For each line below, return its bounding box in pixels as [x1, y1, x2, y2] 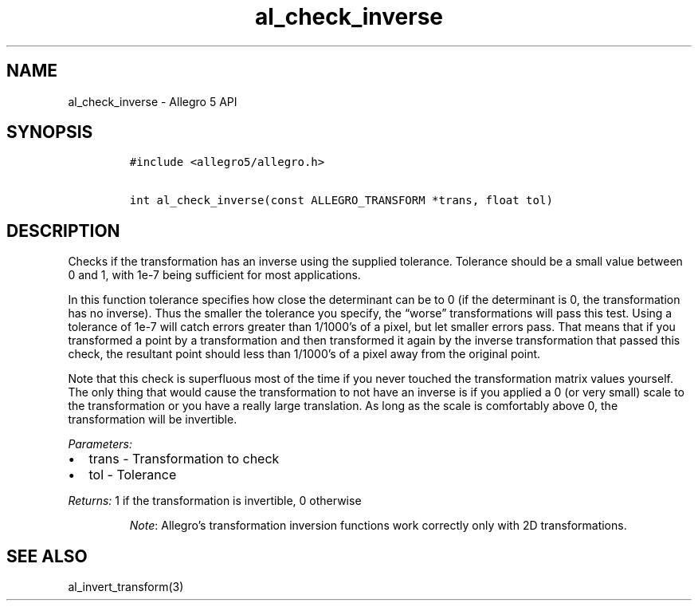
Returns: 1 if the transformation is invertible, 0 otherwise [68, 494, 362, 508]
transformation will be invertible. [68, 412, 237, 427]
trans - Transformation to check [88, 451, 280, 467]
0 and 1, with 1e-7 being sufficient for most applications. [68, 268, 361, 282]
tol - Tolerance [88, 467, 177, 483]
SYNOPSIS [6, 122, 93, 143]
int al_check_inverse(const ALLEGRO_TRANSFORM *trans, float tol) [129, 194, 553, 207]
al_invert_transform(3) [68, 580, 184, 594]
